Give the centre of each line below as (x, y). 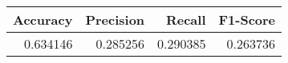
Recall (186, 20)
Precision (115, 20)
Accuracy (43, 20)
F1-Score (247, 20)
